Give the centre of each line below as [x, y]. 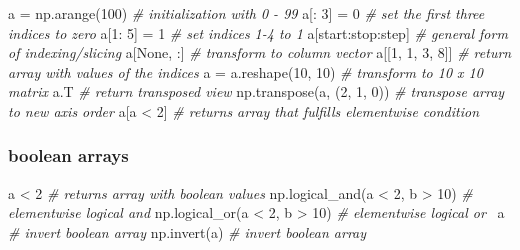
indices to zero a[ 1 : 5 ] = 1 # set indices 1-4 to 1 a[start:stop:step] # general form [258, 32]
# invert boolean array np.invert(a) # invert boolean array [187, 231]
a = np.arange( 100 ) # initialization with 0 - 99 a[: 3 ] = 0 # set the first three [246, 13]
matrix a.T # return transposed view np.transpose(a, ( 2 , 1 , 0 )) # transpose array [256, 91]
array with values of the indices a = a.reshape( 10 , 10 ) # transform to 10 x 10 [245, 71]
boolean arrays [68, 155]
